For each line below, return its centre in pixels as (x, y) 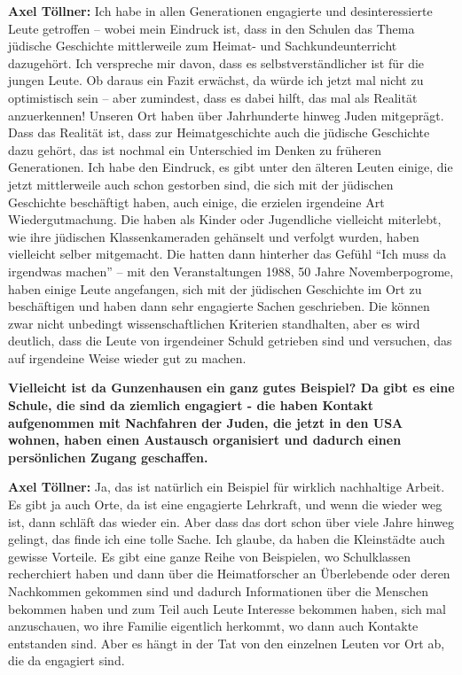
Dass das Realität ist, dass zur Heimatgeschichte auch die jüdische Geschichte (219, 132)
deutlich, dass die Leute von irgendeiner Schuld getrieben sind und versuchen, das (230, 341)
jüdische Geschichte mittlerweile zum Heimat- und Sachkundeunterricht (203, 46)
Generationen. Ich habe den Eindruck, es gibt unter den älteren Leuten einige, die (231, 167)
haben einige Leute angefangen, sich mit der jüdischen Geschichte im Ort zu (215, 288)
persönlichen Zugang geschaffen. (108, 457)
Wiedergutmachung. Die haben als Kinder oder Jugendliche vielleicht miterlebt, (225, 219)
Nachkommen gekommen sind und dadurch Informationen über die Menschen (218, 591)
